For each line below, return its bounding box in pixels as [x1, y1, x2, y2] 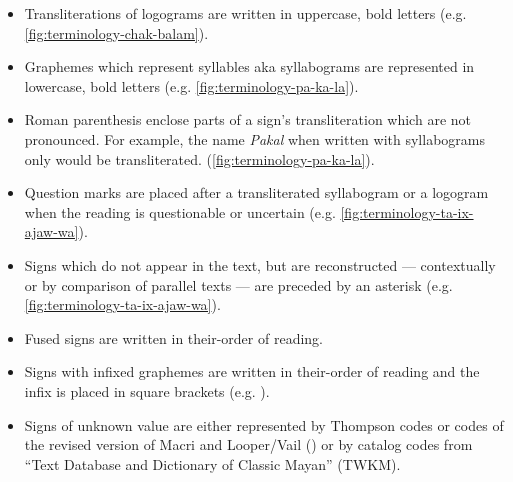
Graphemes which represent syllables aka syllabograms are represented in [24, 56, 475, 77]
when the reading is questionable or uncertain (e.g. [24, 201, 336, 222]
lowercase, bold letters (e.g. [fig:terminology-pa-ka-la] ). [24, 75, 359, 96]
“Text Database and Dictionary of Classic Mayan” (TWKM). [24, 453, 401, 474]
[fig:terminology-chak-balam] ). [24, 22, 209, 43]
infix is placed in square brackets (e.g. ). [24, 380, 270, 401]
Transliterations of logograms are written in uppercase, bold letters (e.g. [24, 3, 467, 23]
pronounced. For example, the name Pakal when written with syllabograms [24, 128, 485, 149]
